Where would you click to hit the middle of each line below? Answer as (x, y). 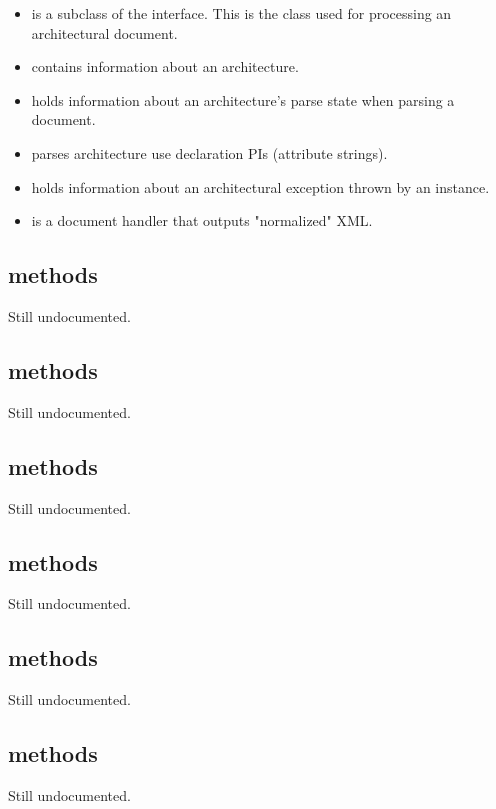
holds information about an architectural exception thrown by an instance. (260, 186)
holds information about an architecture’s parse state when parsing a (243, 99)
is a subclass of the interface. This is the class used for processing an (241, 13)
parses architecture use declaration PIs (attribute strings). (209, 152)
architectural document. (104, 32)
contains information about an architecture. (165, 66)
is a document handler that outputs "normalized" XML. (202, 220)
